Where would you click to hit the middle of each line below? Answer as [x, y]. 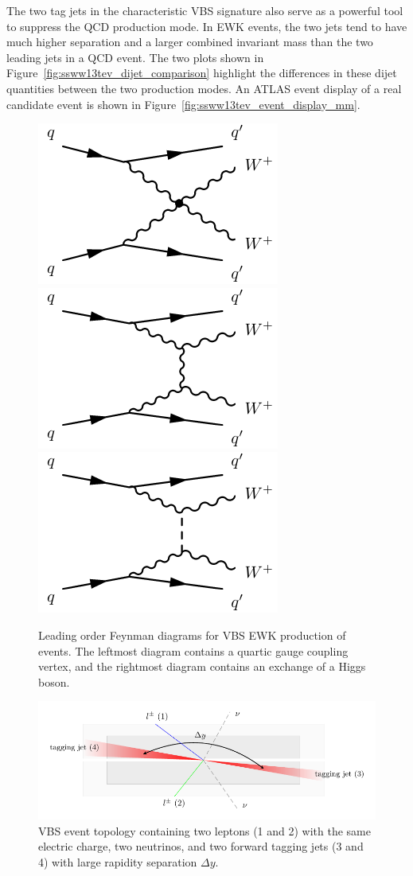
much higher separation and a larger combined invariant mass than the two [190, 42]
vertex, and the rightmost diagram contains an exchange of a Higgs [202, 666]
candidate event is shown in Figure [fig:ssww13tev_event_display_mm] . [183, 104]
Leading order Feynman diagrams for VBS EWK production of [192, 635]
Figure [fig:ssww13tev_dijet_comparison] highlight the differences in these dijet [202, 73]
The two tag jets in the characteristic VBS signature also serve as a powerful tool [205, 10]
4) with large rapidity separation [118, 861]
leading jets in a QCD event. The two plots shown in [135, 57]
